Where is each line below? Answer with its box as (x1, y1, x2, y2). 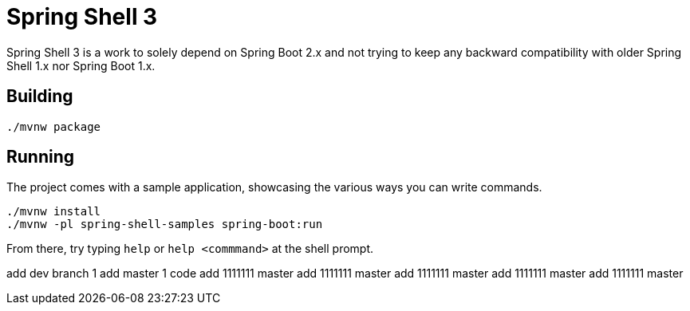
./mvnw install (6, 205, 101, 218)
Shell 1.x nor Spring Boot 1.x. (6, 58, 156, 73)
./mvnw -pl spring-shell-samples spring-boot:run (6, 218, 323, 231)
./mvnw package (6, 120, 101, 133)
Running (6, 147, 75, 167)
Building (6, 86, 73, 107)
